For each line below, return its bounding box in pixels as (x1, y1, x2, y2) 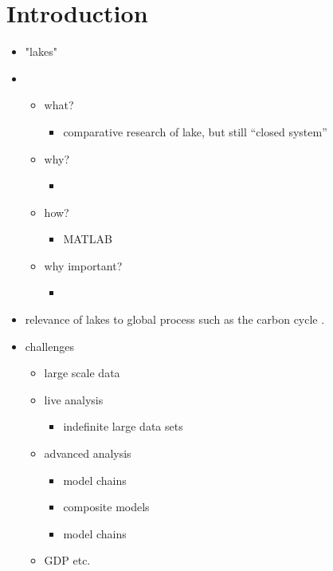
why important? (44, 257, 123, 274)
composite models (63, 498, 150, 515)
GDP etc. (44, 552, 91, 569)
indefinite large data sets (63, 418, 183, 435)
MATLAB (63, 230, 112, 247)
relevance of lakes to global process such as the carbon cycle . (25, 311, 325, 328)
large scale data (44, 364, 120, 381)
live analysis (44, 391, 104, 408)
